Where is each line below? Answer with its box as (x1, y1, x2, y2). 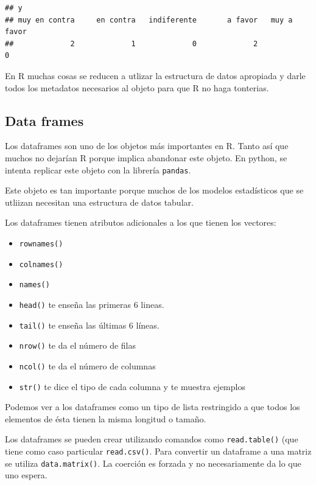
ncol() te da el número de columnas (19, 359, 156, 372)
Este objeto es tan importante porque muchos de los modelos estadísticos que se (5, 184, 304, 197)
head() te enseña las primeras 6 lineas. (19, 298, 164, 310)
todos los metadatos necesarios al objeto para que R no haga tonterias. (5, 81, 269, 94)
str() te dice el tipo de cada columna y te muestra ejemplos (19, 380, 245, 393)
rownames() (19, 239, 63, 248)
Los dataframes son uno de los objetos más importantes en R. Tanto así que (5, 139, 289, 152)
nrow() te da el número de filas (19, 339, 136, 352)
